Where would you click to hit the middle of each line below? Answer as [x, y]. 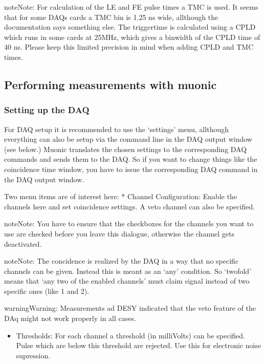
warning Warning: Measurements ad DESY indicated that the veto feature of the [130, 308]
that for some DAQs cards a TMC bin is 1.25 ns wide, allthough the [111, 17]
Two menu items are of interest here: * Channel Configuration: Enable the [121, 196]
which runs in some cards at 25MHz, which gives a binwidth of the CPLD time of [132, 37]
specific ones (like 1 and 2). [47, 291]
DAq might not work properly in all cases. [70, 318]
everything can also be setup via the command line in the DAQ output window [128, 139]
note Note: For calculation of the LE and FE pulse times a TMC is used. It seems [131, 7]
